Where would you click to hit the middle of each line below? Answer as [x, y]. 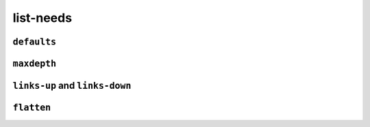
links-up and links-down [72, 86]
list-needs [42, 18]
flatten [32, 108]
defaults [35, 42]
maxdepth [35, 63]
